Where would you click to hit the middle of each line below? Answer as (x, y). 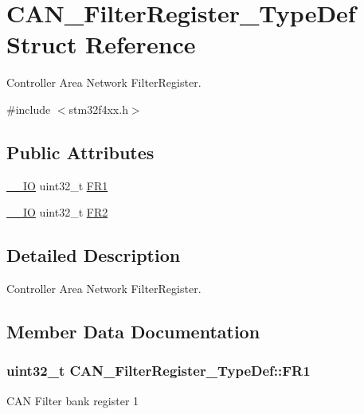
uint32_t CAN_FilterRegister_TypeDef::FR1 (159, 371)
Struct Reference (101, 44)
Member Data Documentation (133, 332)
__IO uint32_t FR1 (57, 185)
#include (29, 109)
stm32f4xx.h (98, 109)
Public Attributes (80, 152)
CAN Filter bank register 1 (73, 400)
